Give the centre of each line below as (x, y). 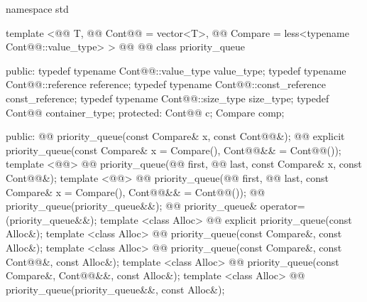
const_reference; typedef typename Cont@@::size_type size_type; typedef (168, 98)
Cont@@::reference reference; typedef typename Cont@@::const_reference (166, 84)
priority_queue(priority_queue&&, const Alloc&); (115, 289)
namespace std (37, 9)
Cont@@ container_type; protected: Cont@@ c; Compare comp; (145, 112)
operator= (283, 206)
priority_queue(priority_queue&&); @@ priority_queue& (132, 206)
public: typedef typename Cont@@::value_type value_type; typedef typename (176, 70)
